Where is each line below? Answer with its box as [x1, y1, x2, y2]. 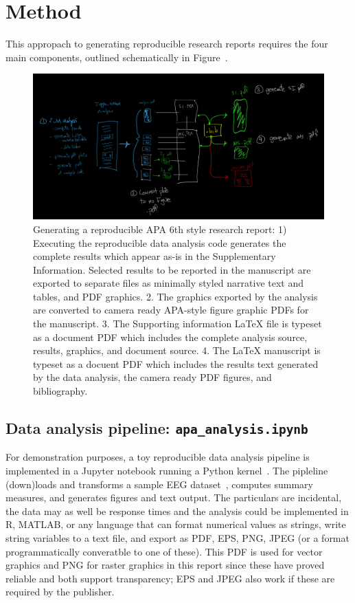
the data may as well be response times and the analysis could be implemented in [5, 503, 349, 518]
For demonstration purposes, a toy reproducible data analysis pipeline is [5, 450, 310, 464]
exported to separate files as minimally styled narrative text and [33, 276, 304, 290]
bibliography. [33, 384, 88, 398]
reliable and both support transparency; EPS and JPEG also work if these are [5, 571, 335, 585]
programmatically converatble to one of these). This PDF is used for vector [5, 544, 323, 558]
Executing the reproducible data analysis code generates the [33, 235, 286, 250]
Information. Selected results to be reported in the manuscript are [33, 262, 311, 276]
